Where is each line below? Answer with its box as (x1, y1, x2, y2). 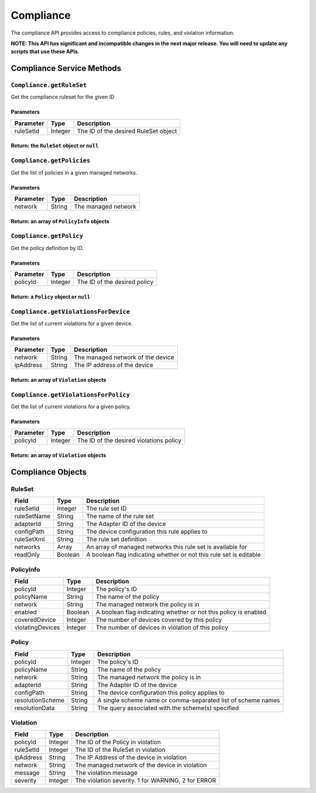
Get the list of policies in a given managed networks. (11, 169, 138, 176)
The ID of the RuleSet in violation (75, 746, 166, 754)
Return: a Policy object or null (11, 293, 91, 300)
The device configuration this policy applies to (97, 688, 225, 696)
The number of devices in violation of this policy (95, 623, 228, 631)
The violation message (75, 769, 138, 777)
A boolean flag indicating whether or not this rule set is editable (86, 551, 261, 559)
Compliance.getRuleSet (11, 81, 87, 89)
